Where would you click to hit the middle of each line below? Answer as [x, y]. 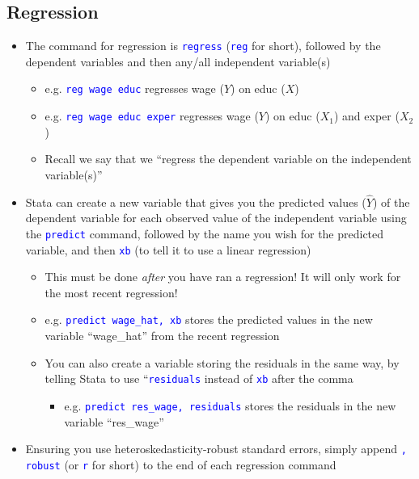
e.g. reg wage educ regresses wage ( [134, 88]
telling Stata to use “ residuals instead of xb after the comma [199, 378]
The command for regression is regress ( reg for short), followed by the [203, 46]
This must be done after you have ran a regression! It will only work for [223, 277]
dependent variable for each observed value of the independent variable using [216, 218]
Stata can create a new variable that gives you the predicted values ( [196, 202]
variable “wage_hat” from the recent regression [162, 336]
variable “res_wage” [114, 421]
